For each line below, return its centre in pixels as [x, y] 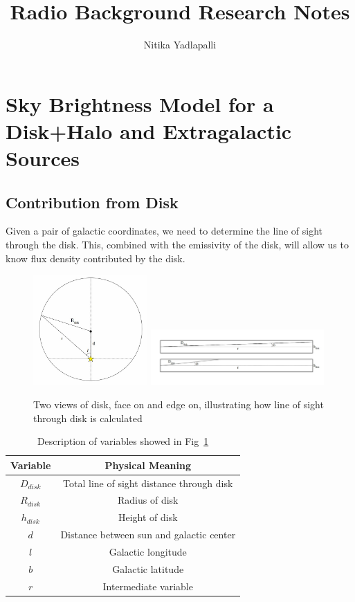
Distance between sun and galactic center [148, 535]
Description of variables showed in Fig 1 [123, 441]
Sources [43, 158]
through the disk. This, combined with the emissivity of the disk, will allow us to [177, 245]
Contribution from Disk [92, 202]
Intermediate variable [148, 586]
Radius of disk [148, 500]
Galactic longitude [148, 551]
